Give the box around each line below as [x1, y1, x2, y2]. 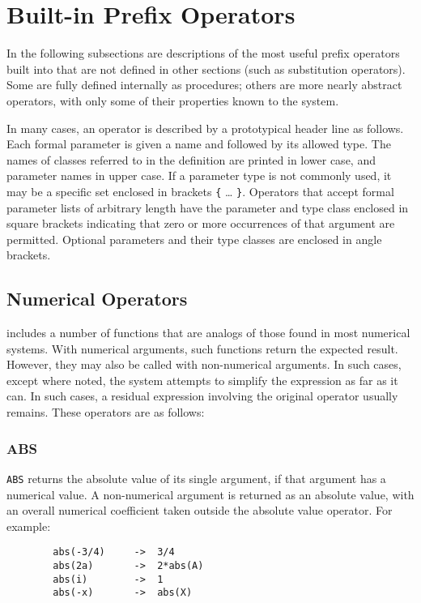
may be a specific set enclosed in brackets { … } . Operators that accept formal [6, 182, 394, 199]
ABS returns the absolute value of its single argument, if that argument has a [6, 469, 386, 486]
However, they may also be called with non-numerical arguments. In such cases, [6, 356, 402, 373]
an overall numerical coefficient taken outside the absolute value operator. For [6, 502, 393, 519]
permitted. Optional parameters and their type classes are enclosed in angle [6, 230, 382, 247]
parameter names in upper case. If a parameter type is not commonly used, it [6, 167, 392, 184]
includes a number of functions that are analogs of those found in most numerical [6, 324, 410, 341]
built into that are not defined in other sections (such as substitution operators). [6, 60, 406, 77]
